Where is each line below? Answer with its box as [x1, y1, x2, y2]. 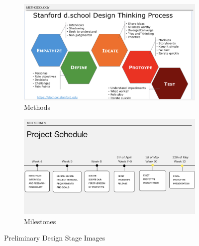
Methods [24, 102, 50, 112]
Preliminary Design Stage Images [4, 233, 105, 243]
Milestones [24, 216, 56, 226]
